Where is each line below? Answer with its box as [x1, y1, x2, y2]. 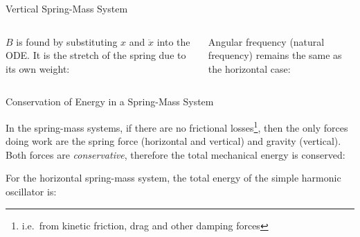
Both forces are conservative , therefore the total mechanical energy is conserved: [6, 147, 345, 161]
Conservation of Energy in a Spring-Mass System [6, 94, 214, 109]
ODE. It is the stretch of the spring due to [6, 48, 186, 62]
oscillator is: [6, 184, 57, 198]
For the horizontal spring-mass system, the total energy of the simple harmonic [6, 170, 341, 185]
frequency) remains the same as [208, 48, 342, 62]
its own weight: [6, 61, 70, 76]
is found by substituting [16, 34, 118, 49]
